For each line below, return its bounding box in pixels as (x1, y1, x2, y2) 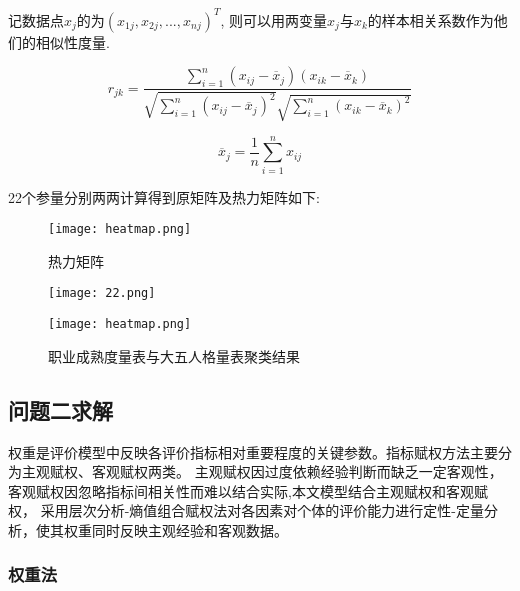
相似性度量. (35, 31, 110, 52)
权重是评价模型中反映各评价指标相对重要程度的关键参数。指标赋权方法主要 (8, 441, 498, 462)
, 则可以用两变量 (220, 9, 328, 30)
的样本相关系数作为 (367, 9, 494, 30)
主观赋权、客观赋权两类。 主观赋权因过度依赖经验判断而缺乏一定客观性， (21, 461, 503, 482)
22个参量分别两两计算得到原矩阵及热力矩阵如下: (8, 186, 320, 207)
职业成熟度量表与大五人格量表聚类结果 (48, 345, 300, 366)
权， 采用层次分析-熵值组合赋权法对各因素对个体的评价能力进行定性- (8, 500, 456, 521)
